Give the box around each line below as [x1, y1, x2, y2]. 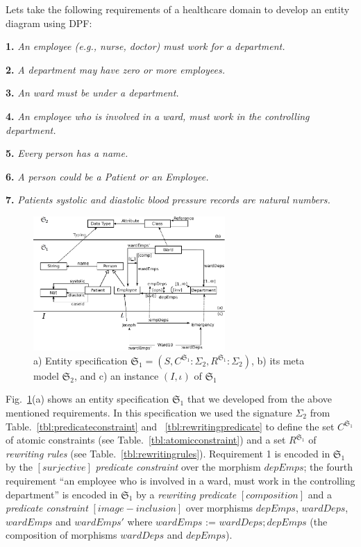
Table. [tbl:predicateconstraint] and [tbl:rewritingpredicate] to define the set [6, 419, 335, 433]
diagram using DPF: [6, 15, 92, 30]
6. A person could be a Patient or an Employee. [6, 169, 209, 183]
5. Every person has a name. [6, 146, 128, 160]
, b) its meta [251, 353, 305, 367]
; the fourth [303, 460, 353, 474]
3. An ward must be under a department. [6, 85, 179, 100]
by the [6, 460, 33, 474]
